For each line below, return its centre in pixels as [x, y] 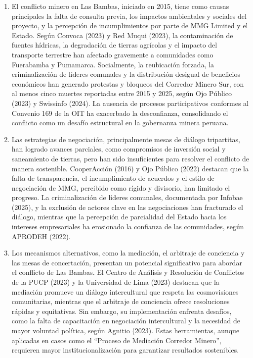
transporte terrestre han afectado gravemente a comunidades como [112, 54]
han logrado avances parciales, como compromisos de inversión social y [119, 149]
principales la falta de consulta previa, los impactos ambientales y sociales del [129, 16]
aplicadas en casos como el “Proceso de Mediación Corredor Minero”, [116, 340]
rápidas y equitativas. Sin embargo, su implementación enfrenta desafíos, [122, 311]
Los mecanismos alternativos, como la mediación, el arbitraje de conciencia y [128, 253]
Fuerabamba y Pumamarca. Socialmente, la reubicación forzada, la [113, 64]
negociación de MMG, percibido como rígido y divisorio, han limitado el [121, 187]
